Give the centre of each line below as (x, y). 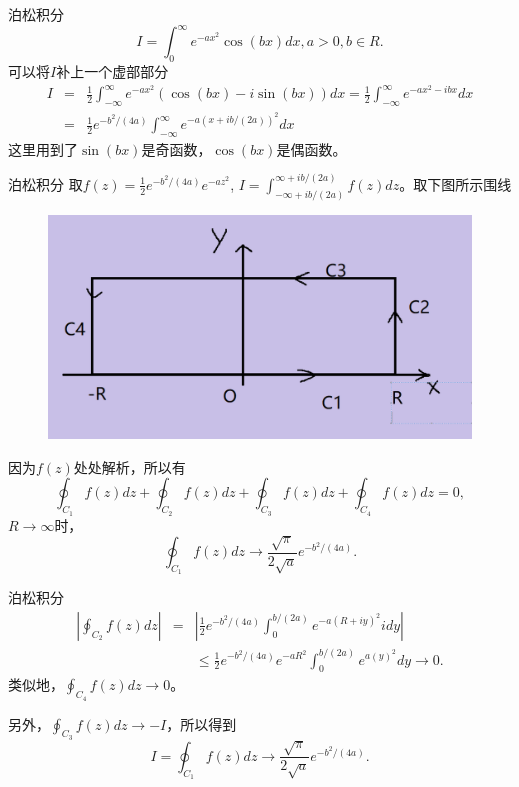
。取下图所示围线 (455, 183)
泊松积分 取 (45, 183)
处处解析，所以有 (129, 466)
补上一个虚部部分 (112, 70)
